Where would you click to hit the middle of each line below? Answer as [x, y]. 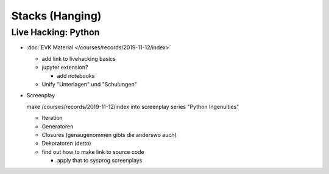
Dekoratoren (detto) [66, 144]
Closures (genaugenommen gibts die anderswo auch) [109, 134]
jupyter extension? [65, 68]
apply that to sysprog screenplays [100, 161]
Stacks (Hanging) [56, 16]
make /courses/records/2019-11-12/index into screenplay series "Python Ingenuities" [133, 106]
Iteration [52, 118]
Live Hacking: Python [55, 32]
